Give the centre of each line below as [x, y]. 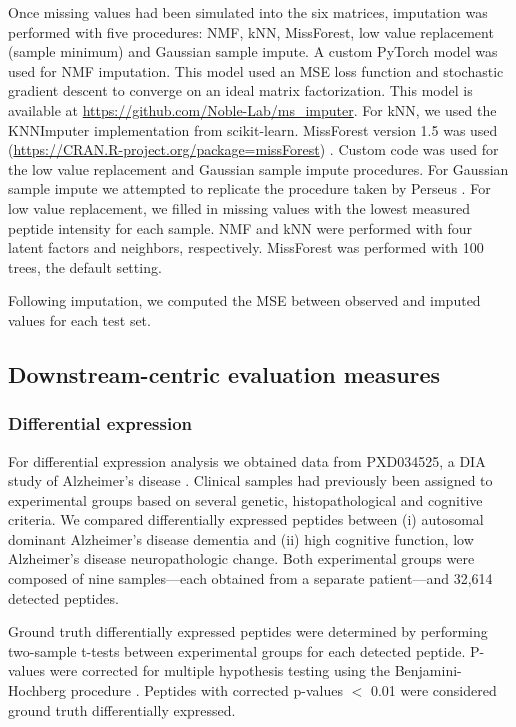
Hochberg [37, 690]
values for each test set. [79, 319]
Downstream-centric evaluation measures [224, 373]
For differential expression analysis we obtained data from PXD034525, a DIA [247, 460]
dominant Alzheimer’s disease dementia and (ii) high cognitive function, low [241, 538]
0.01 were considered [433, 690]
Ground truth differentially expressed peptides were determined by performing [248, 631]
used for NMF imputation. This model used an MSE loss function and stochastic [256, 70]
